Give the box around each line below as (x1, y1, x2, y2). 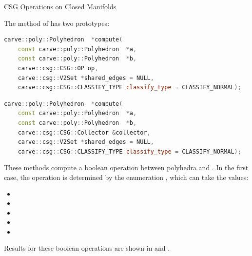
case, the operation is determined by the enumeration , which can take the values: (4, 172, 249, 182)
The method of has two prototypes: (4, 18, 110, 28)
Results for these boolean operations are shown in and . (4, 243, 170, 253)
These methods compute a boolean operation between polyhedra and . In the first (4, 162, 249, 173)
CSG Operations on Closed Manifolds (4, 1, 116, 11)
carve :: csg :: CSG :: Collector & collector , (18, 129, 151, 136)
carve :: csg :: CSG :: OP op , (18, 64, 98, 72)
